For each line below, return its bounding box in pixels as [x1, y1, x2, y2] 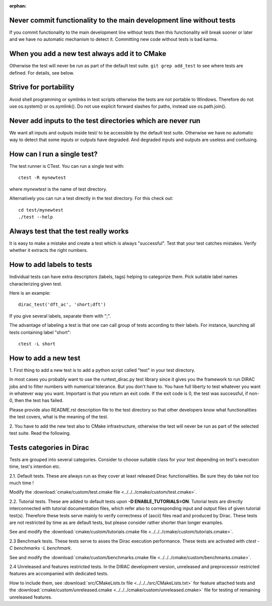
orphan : [9, 3, 27, 9]
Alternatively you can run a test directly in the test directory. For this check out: [9, 195, 173, 201]
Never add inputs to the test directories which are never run [9, 116, 201, 125]
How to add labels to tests [9, 260, 93, 269]
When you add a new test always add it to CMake [9, 49, 166, 58]
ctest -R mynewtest [18, 175, 66, 181]
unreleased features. [9, 594, 52, 600]
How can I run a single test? [9, 150, 98, 158]
